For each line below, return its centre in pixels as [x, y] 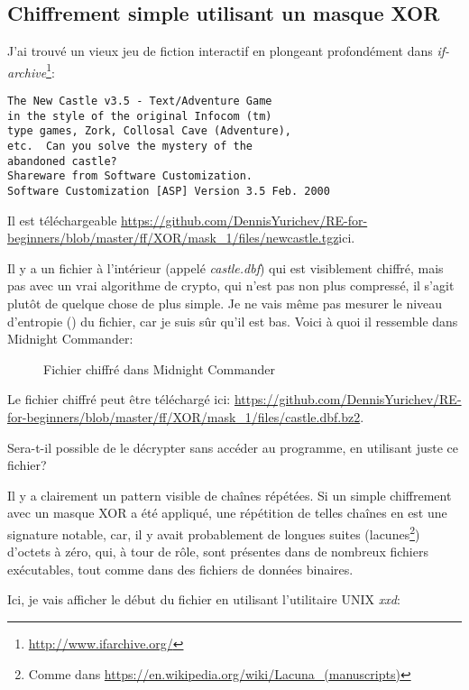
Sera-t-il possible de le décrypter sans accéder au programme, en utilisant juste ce [233, 447]
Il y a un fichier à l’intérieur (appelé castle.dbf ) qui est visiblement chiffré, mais [225, 267]
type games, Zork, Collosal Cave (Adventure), [149, 131]
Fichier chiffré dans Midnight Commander [160, 368]
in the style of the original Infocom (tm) [140, 116]
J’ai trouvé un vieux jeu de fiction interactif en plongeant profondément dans [220, 51]
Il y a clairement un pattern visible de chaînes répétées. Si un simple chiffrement [230, 495]
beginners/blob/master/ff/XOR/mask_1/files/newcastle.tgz [173, 238]
